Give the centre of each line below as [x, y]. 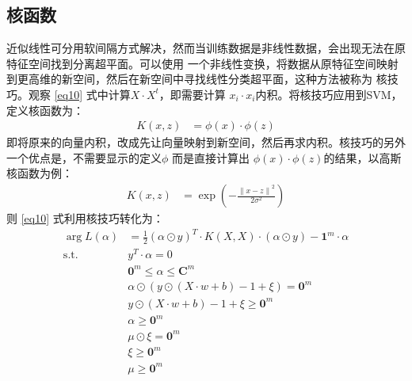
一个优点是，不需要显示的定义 [84, 157]
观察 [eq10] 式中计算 [79, 94]
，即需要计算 [192, 94]
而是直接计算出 [211, 157]
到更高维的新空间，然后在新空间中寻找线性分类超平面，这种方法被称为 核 [197, 79]
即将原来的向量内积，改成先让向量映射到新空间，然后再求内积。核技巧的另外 [206, 142]
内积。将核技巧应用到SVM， [329, 94]
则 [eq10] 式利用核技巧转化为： [85, 218]
